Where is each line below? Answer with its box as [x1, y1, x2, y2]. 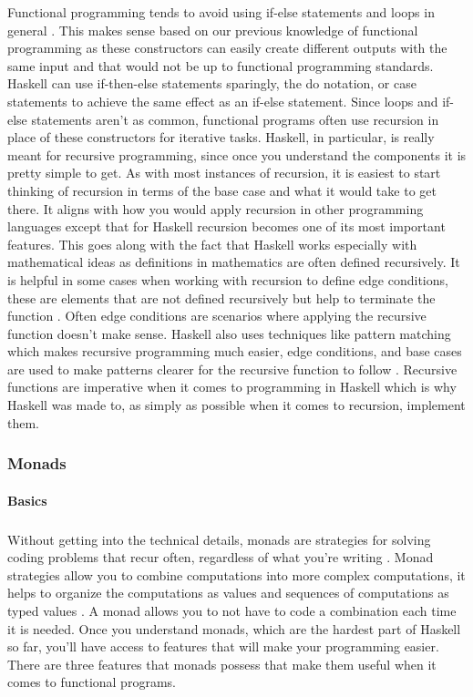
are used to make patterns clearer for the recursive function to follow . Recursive [7, 359, 458, 378]
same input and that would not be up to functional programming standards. [7, 56, 434, 75]
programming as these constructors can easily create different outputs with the [7, 38, 447, 57]
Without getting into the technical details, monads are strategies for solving [7, 529, 431, 548]
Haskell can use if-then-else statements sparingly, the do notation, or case [7, 74, 416, 93]
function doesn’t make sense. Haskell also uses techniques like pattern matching [7, 323, 451, 343]
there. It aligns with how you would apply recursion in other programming [7, 199, 424, 218]
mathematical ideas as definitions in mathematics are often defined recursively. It [7, 252, 460, 272]
